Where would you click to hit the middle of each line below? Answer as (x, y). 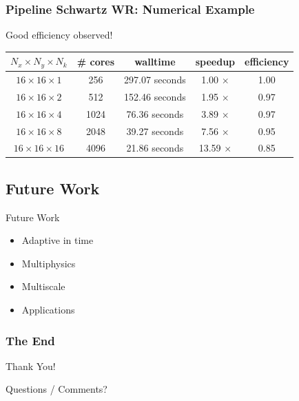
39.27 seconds (155, 131)
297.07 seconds (155, 80)
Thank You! (31, 366)
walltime (155, 61)
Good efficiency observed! (59, 35)
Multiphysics (49, 263)
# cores (96, 61)
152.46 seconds (155, 96)
